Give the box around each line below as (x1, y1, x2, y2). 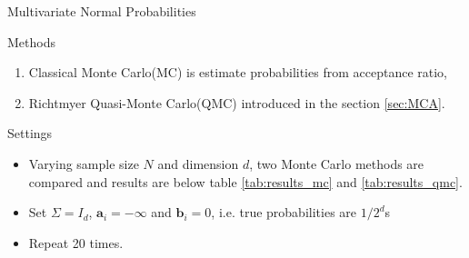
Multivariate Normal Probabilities (7, 2, 196, 20)
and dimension (157, 154, 239, 173)
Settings (7, 124, 53, 143)
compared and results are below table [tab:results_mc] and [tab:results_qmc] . (28, 172, 463, 191)
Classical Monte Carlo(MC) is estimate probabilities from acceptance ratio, (28, 63, 447, 82)
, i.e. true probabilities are (211, 203, 357, 222)
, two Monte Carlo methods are (249, 154, 424, 173)
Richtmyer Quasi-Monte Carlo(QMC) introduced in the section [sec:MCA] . (28, 93, 445, 112)
